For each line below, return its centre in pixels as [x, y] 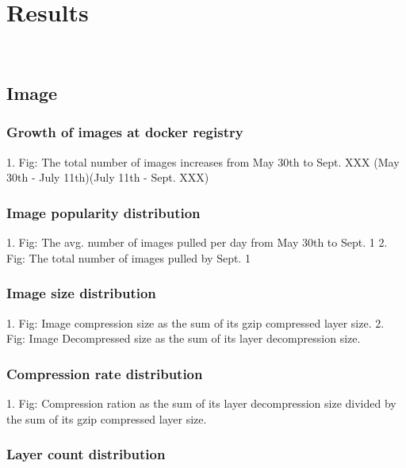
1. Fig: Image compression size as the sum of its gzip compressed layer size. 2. [195, 322]
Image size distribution [81, 293]
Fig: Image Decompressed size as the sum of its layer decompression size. [184, 338]
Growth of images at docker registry [125, 132]
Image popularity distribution [103, 212]
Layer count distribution [86, 454]
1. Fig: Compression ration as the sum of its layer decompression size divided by [201, 403]
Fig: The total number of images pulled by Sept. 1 [128, 257]
